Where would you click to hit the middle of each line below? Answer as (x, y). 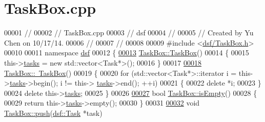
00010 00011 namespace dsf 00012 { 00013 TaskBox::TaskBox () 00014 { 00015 (127, 53)
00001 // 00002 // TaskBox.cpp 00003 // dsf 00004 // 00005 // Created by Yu (129, 33)
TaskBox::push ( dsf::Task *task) (53, 113)
